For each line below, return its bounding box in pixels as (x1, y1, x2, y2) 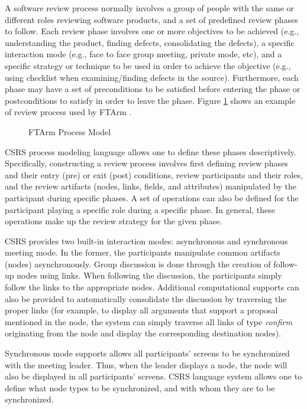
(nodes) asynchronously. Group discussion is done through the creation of (5, 257, 271, 270)
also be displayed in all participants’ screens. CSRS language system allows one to (5, 370, 302, 382)
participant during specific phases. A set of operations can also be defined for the (5, 191, 299, 204)
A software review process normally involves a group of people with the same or (5, 2, 295, 14)
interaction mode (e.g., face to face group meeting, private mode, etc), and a (5, 48, 282, 60)
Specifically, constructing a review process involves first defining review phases (5, 157, 288, 169)
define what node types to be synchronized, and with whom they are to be (5, 381, 275, 394)
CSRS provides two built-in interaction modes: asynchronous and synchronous (5, 234, 288, 247)
